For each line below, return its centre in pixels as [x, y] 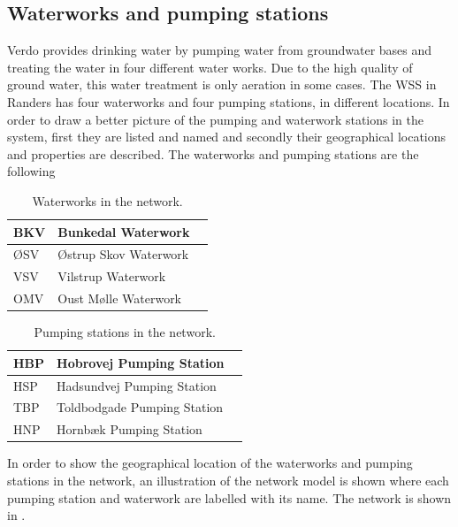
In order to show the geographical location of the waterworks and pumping [210, 463]
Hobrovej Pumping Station [141, 362]
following [31, 171]
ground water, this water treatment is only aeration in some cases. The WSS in [222, 84]
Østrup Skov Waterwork [123, 254]
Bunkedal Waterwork [124, 231]
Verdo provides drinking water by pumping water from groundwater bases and [220, 50]
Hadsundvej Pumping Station [137, 385]
